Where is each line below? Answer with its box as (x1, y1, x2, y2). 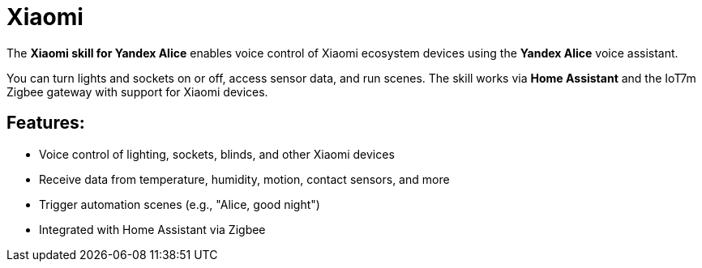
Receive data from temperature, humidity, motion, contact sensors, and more (39, 172, 450, 186)
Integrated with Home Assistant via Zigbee (39, 222, 266, 236)
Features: (6, 113, 85, 134)
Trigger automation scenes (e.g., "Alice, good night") (39, 197, 320, 211)
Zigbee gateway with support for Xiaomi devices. (6, 84, 268, 99)
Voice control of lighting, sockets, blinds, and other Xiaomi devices (39, 147, 395, 161)
